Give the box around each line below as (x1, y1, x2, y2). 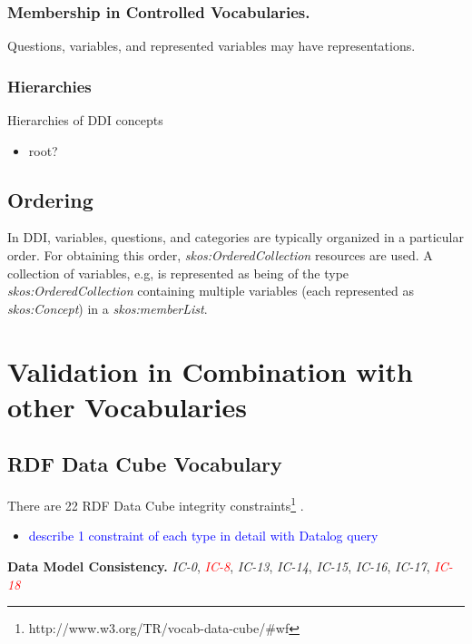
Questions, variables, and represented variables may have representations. (7, 36, 416, 55)
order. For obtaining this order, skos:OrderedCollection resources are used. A (7, 246, 433, 265)
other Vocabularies (7, 387, 247, 424)
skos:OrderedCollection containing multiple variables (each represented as (7, 281, 415, 300)
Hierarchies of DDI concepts (7, 111, 163, 130)
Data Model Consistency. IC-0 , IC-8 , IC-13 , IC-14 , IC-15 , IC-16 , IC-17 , (7, 557, 430, 575)
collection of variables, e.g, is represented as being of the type (7, 263, 349, 282)
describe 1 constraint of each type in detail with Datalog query (28, 526, 379, 545)
